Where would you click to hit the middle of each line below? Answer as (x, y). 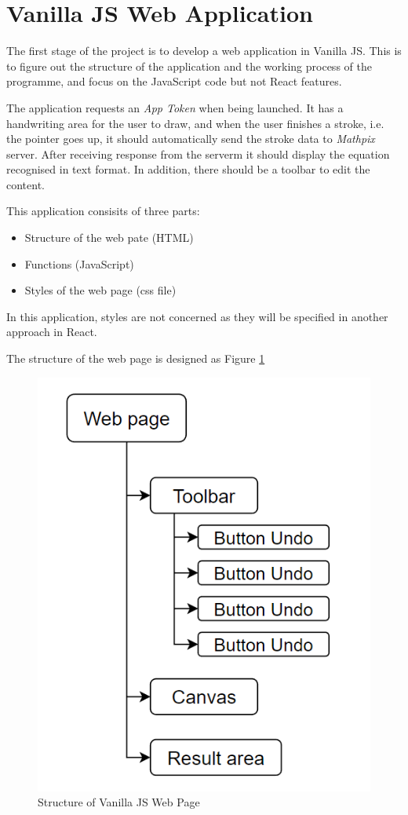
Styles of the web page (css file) (100, 290)
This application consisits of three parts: (103, 211)
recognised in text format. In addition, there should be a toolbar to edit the (188, 169)
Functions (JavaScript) (79, 263)
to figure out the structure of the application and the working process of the (189, 66)
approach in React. (52, 332)
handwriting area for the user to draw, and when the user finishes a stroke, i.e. (195, 123)
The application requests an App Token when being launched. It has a (175, 107)
